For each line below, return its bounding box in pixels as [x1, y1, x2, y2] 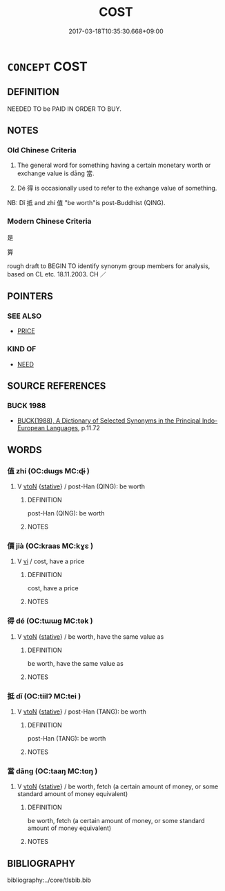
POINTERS [7, 290, 54, 302]
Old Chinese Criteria [7, 145, 77, 155]
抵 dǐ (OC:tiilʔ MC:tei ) [7, 691, 81, 700]
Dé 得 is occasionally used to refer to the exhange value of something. [17, 184, 217, 193]
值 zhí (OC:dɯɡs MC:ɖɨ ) [7, 466, 90, 475]
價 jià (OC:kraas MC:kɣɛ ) [7, 541, 94, 551]
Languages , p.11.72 [46, 424, 100, 432]
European [17, 424, 45, 432]
